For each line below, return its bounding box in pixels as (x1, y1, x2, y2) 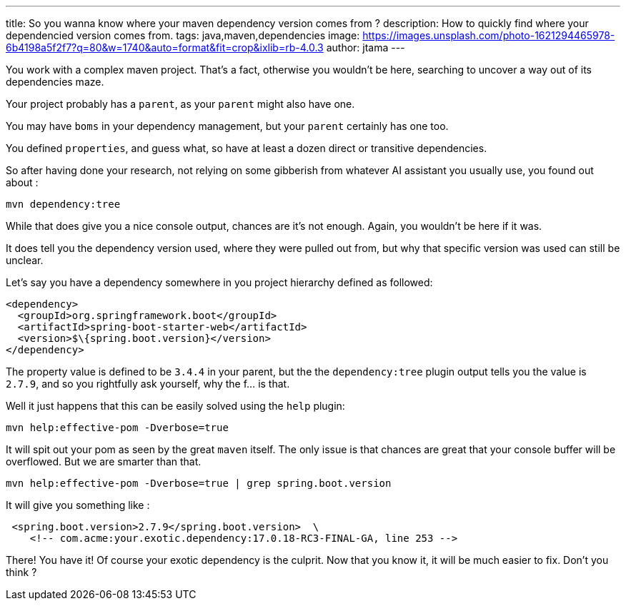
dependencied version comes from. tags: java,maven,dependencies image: (6, 29, 360, 41)
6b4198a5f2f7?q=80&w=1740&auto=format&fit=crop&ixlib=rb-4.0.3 (6, 41, 324, 54)
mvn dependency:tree (6, 198, 121, 210)
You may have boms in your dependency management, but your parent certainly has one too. (6, 120, 449, 132)
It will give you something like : (6, 499, 150, 511)
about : (6, 176, 39, 188)
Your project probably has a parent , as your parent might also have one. (6, 98, 355, 110)
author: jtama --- (326, 41, 405, 54)
